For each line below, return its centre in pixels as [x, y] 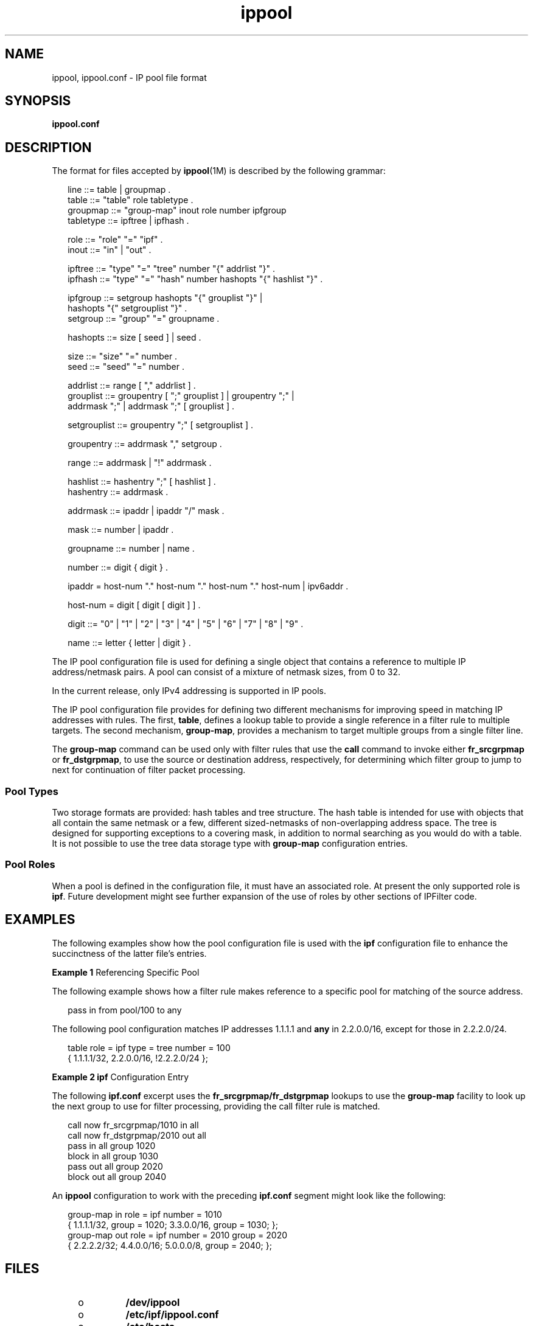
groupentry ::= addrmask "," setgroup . [145, 444]
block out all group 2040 [117, 1176]
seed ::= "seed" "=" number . [126, 367]
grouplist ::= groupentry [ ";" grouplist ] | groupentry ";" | [181, 396]
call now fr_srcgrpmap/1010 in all [133, 1125]
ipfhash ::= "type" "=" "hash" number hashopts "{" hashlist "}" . [195, 279]
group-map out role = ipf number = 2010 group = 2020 [178, 1235]
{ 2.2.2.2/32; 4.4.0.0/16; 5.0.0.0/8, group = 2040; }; [170, 1245]
